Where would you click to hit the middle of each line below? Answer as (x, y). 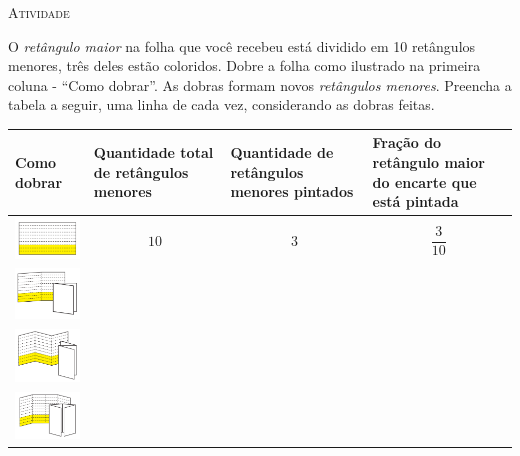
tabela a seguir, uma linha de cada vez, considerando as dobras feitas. (221, 104)
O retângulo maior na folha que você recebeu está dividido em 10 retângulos (242, 45)
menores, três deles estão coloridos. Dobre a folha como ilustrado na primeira (244, 65)
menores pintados (292, 191)
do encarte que (424, 181)
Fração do (407, 142)
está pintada (415, 201)
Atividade (39, 12)
